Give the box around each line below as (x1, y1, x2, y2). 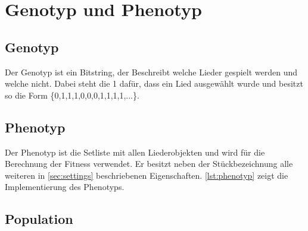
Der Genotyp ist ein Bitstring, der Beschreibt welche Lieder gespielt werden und (5, 65, 297, 78)
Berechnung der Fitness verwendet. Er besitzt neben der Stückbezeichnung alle (5, 157, 293, 170)
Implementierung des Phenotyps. (5, 181, 125, 193)
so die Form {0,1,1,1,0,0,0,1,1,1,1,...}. (5, 88, 139, 101)
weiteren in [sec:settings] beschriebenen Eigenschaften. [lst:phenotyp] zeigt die (5, 169, 288, 181)
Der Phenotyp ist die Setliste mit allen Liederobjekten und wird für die (5, 145, 265, 158)
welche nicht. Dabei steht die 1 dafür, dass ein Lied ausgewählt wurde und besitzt (5, 77, 303, 90)
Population (5, 210, 73, 228)
